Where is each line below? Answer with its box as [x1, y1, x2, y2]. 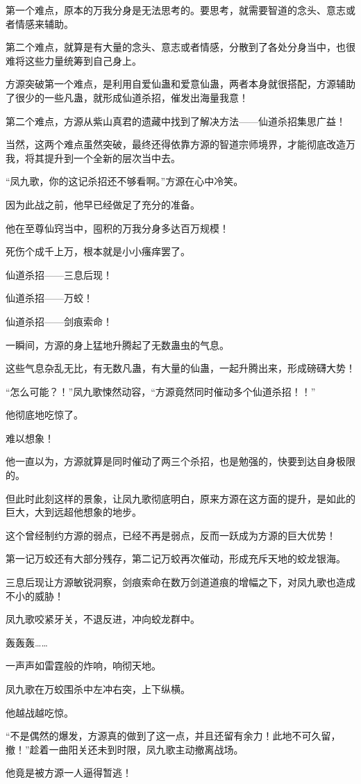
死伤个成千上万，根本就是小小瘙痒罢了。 [6, 244, 190, 259]
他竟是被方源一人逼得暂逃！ [6, 765, 132, 780]
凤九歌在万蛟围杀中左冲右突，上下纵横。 [6, 682, 190, 696]
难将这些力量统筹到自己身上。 [6, 53, 142, 67]
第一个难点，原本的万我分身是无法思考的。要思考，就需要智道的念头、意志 [6, 3, 346, 17]
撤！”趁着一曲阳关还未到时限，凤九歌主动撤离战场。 [6, 742, 244, 756]
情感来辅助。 [15, 16, 74, 31]
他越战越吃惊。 [6, 705, 74, 719]
